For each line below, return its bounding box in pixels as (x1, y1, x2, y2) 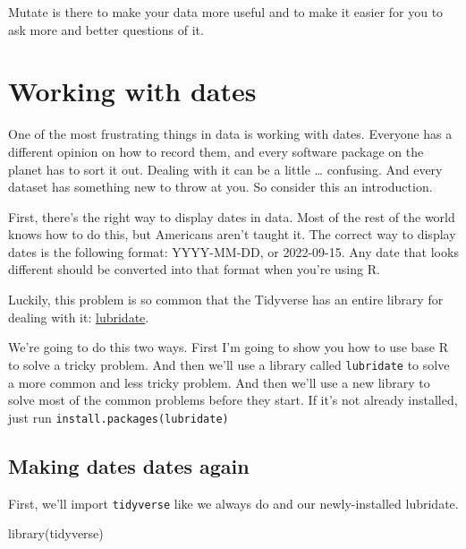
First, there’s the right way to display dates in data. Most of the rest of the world (8, 207, 455, 226)
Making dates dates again (8, 451, 250, 479)
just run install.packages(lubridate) (8, 407, 229, 426)
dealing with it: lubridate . (8, 307, 149, 326)
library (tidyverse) (8, 524, 104, 543)
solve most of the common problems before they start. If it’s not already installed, (8, 390, 458, 409)
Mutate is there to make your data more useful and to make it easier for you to (8, 3, 444, 21)
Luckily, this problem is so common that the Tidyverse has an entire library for (8, 290, 444, 309)
